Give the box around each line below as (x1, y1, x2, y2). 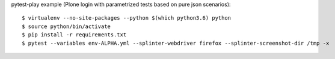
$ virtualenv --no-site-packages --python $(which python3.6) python (22, 15, 232, 21)
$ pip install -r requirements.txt (22, 32, 127, 38)
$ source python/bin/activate (22, 23, 111, 30)
